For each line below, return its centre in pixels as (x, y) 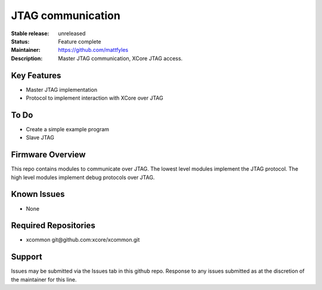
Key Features (36, 75)
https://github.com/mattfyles (93, 50)
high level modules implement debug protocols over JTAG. (83, 177)
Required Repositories (53, 226)
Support (27, 257)
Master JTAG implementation (62, 90)
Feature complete (80, 41)
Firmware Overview (48, 155)
